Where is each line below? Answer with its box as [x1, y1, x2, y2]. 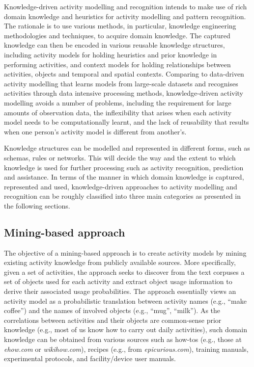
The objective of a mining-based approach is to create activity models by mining [4, 247, 247, 258]
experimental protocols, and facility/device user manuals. [4, 353, 176, 364]
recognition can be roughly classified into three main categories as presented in [4, 191, 241, 201]
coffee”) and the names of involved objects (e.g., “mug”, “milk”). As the [4, 305, 221, 315]
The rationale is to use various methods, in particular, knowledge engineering [4, 21, 236, 31]
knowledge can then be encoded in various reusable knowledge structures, [4, 40, 225, 50]
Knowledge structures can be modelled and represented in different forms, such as [4, 143, 250, 153]
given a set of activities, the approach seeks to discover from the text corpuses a [4, 266, 245, 277]
